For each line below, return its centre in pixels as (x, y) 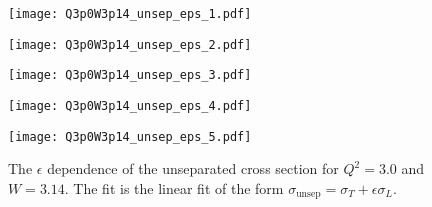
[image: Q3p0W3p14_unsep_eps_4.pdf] (130, 105)
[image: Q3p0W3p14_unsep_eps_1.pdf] (130, 14)
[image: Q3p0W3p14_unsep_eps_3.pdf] (130, 75)
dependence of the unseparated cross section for (193, 168)
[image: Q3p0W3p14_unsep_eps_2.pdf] (130, 44)
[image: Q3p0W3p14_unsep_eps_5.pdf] (130, 136)
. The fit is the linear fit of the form (174, 187)
